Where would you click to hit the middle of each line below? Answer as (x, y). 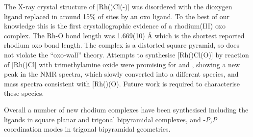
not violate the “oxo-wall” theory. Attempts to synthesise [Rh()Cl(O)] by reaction (126, 54)
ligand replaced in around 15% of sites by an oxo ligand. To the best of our (117, 16)
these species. (24, 93)
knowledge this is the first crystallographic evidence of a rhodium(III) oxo (115, 26)
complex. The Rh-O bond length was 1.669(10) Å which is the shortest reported (124, 35)
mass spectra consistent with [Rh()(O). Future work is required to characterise (122, 83)
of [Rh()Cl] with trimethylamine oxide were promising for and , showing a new (122, 64)
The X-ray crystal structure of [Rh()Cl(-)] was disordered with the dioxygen (118, 6)
